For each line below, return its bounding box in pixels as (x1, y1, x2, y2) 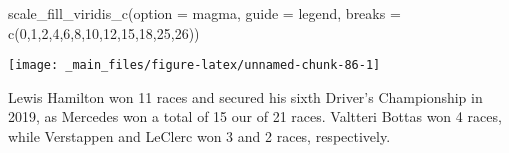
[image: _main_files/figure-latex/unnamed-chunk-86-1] (8, 58, 381, 73)
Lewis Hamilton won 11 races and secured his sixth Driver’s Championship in (8, 86, 483, 107)
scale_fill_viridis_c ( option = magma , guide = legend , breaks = (8, 3, 401, 23)
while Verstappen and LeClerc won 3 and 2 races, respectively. (8, 126, 391, 147)
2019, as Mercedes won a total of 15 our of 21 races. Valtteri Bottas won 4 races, (8, 106, 502, 127)
